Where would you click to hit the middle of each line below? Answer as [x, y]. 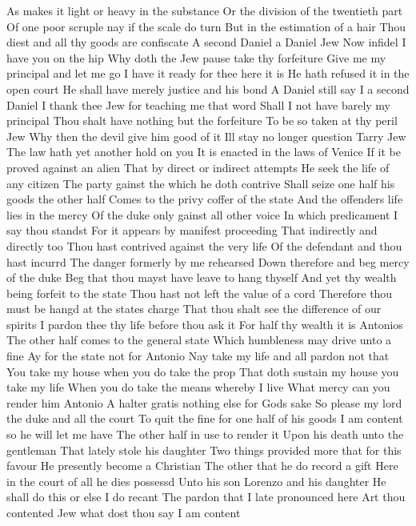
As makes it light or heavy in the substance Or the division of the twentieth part [205, 10]
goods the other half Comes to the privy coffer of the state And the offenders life [205, 199]
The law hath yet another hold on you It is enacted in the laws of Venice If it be [204, 152]
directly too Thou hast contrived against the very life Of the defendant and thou [204, 245]
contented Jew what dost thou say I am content [124, 512]
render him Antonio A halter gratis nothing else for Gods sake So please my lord [204, 402]
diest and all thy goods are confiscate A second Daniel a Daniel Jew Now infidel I [206, 42]
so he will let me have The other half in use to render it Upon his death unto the [205, 434]
